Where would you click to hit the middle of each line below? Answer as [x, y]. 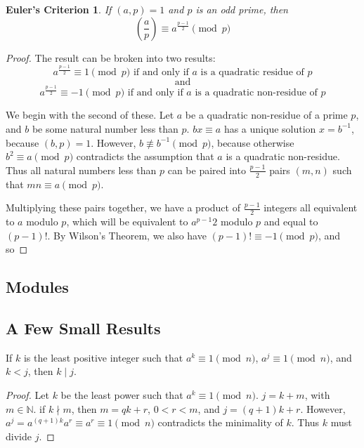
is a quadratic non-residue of [256, 93]
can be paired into [207, 170]
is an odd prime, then [242, 9]
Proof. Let [27, 394]
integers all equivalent [311, 207]
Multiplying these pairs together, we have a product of [123, 207]
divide [19, 436]
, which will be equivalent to [127, 221]
